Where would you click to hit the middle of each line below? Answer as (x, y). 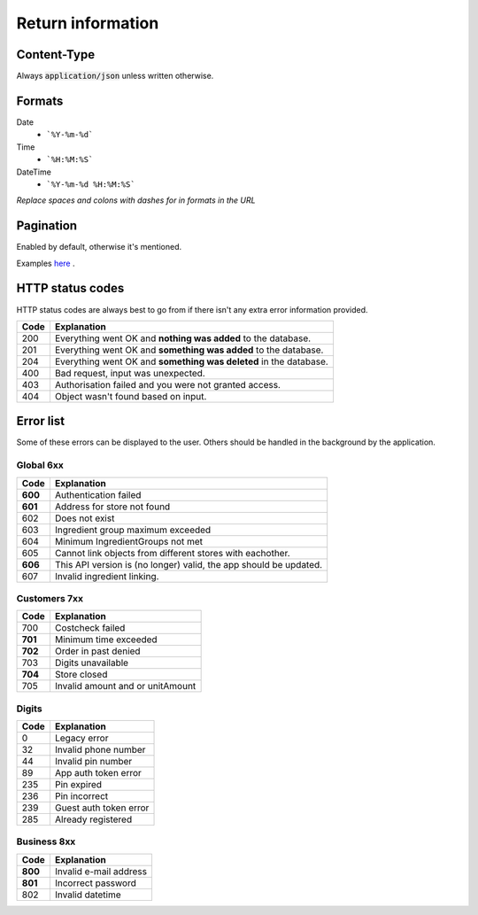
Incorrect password (95, 883)
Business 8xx (46, 841)
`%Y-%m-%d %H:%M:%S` (91, 184)
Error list (41, 421)
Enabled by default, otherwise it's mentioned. (99, 247)
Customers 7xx (50, 598)
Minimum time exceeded (106, 640)
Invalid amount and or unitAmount (125, 686)
